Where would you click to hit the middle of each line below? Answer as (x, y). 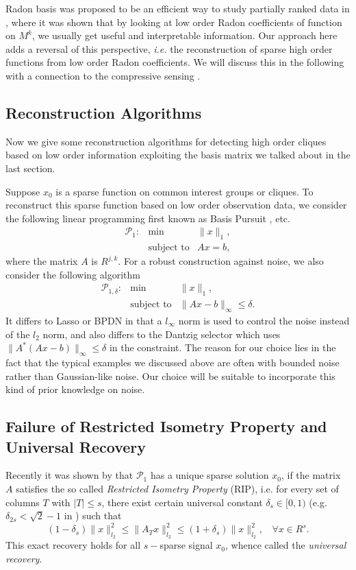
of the (18, 334)
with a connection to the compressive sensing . (103, 75)
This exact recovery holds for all (73, 545)
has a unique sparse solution (209, 475)
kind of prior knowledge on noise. (75, 389)
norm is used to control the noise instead (264, 321)
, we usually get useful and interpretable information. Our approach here (185, 35)
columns (23, 502)
